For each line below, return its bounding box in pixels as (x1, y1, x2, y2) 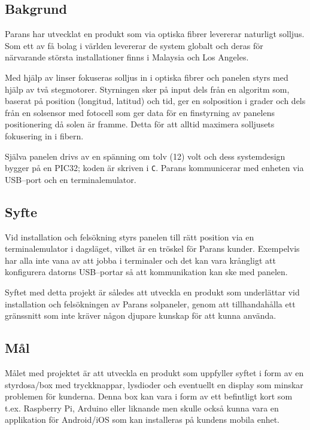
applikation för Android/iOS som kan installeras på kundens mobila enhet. (5, 413, 280, 426)
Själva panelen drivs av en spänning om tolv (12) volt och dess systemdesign (5, 150, 285, 162)
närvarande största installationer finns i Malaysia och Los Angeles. (5, 51, 249, 63)
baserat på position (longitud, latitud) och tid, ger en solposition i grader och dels (5, 94, 306, 107)
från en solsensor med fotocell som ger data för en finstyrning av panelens (5, 106, 275, 118)
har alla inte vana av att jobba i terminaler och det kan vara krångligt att (5, 254, 276, 266)
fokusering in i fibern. (5, 129, 84, 142)
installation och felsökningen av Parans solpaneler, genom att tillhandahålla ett (5, 297, 296, 310)
